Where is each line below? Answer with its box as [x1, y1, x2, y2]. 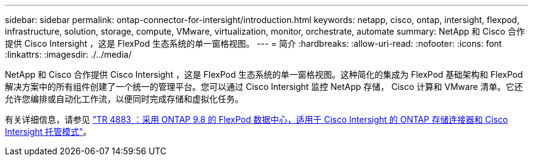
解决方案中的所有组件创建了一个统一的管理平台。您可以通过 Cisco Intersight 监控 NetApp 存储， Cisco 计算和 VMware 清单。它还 [5, 81, 523, 92]
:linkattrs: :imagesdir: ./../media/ [5, 49, 132, 60]
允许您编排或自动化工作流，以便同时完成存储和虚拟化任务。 [5, 94, 243, 104]
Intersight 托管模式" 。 [5, 126, 92, 137]
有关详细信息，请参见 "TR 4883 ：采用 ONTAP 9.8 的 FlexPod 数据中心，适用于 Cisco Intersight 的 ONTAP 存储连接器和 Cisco [5, 114, 508, 125]
